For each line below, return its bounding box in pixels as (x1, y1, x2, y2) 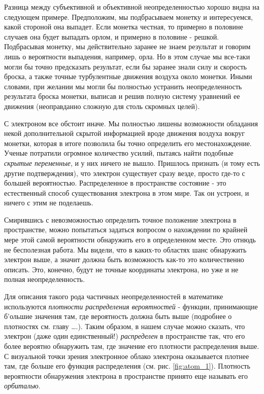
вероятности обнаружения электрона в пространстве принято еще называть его (4, 370, 248, 381)
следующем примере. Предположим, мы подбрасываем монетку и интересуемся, (4, 11, 253, 22)
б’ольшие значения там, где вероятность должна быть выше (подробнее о (4, 311, 232, 321)
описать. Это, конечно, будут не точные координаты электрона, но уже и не (4, 264, 239, 274)
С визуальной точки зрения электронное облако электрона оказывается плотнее (4, 350, 249, 361)
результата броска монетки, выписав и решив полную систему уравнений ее (4, 91, 240, 101)
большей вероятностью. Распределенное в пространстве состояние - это (4, 177, 226, 188)
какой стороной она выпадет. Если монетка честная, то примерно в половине (4, 21, 243, 32)
